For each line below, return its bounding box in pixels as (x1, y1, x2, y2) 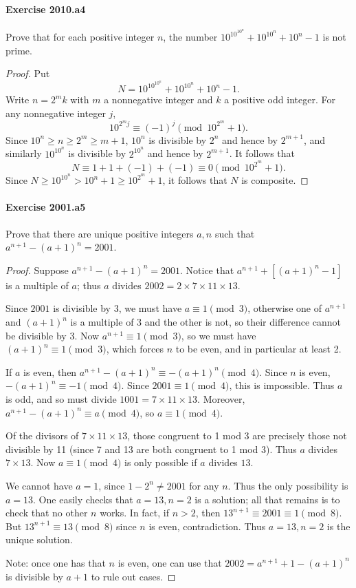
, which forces (106, 342, 164, 356)
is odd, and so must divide (5, 392, 117, 406)
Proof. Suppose (5, 262, 69, 277)
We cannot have (5, 478, 73, 492)
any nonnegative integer (5, 105, 106, 120)
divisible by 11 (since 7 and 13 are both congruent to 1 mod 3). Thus (5, 441, 297, 456)
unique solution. (5, 532, 73, 547)
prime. (5, 43, 32, 57)
